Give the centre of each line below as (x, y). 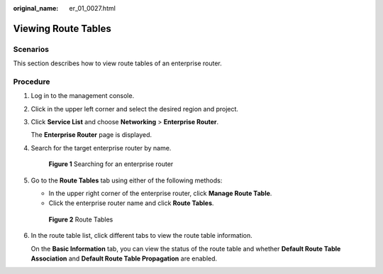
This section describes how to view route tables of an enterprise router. (118, 63)
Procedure (32, 82)
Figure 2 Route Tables (81, 219)
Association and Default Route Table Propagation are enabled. (124, 258)
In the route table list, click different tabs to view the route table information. (142, 236)
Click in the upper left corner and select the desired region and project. (135, 109)
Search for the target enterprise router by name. (101, 148)
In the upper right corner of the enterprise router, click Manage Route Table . (160, 193)
